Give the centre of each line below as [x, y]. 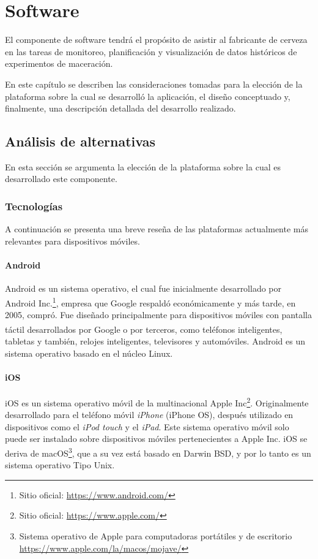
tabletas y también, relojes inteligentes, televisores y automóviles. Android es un [155, 340]
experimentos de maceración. [59, 63]
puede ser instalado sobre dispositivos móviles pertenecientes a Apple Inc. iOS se [156, 439]
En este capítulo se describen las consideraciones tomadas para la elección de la [154, 84]
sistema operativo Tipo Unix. [60, 465]
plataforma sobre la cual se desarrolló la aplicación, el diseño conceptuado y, [148, 96]
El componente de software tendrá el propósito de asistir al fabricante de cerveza [156, 40]
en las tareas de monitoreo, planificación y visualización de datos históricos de [151, 51]
